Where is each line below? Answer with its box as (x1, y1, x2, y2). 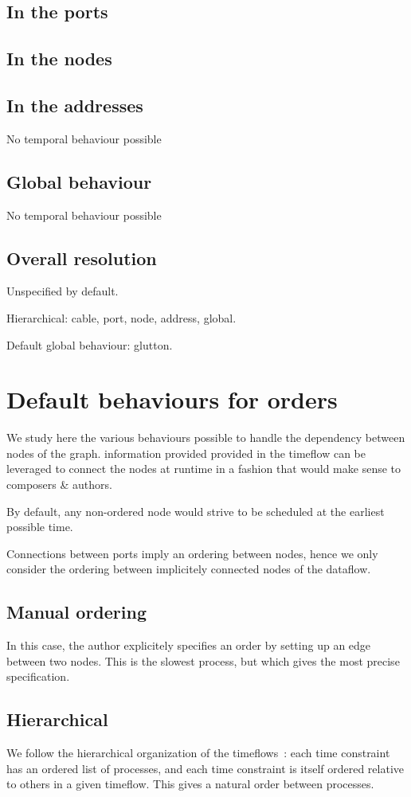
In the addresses (6, 92, 143, 117)
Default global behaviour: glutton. (6, 336, 173, 353)
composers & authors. (6, 476, 112, 493)
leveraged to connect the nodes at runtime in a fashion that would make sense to (6, 460, 401, 477)
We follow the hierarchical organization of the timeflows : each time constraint (6, 744, 390, 761)
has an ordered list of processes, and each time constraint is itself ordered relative (6, 760, 405, 776)
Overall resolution (6, 245, 157, 270)
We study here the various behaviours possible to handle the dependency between (6, 429, 405, 446)
